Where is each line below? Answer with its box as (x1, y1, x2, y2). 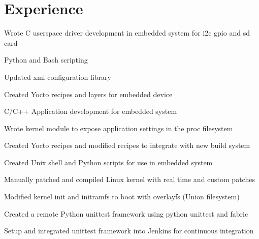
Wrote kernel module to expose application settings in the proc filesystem (4, 123, 233, 133)
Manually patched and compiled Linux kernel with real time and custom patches (4, 174, 255, 185)
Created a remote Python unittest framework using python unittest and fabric (4, 208, 248, 219)
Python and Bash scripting (4, 54, 88, 65)
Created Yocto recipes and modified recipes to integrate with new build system (4, 140, 250, 151)
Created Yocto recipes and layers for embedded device (4, 88, 173, 99)
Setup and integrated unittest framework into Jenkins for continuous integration (4, 225, 254, 236)
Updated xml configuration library (4, 71, 111, 82)
